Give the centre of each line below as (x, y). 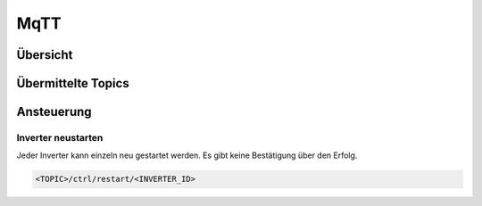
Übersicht (45, 55)
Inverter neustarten (60, 137)
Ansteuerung (54, 112)
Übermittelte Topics (73, 83)
